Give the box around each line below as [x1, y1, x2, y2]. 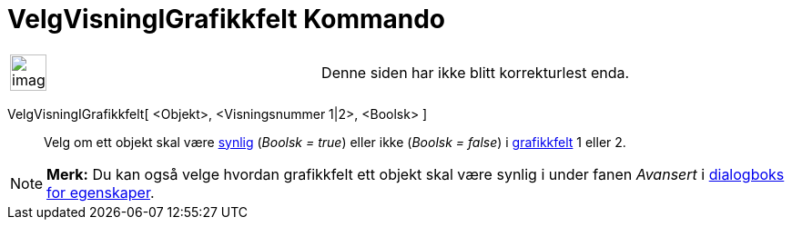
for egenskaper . [46, 183, 155, 202]
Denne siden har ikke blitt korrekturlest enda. [321, 63, 630, 82]
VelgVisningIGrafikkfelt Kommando [7, 4, 445, 35]
